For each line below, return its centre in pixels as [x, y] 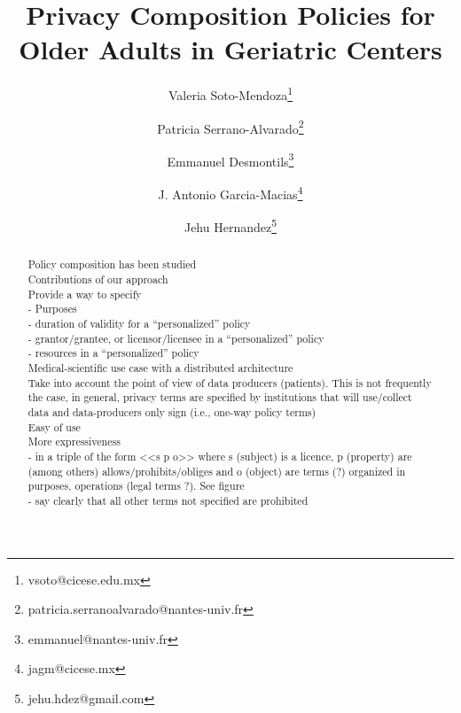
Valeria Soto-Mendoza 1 [230, 93]
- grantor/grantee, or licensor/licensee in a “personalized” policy [176, 338]
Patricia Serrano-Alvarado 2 [230, 127]
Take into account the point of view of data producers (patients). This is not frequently [230, 382]
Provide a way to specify [85, 294]
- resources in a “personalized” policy [113, 353]
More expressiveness [74, 442]
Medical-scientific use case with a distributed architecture [160, 367]
